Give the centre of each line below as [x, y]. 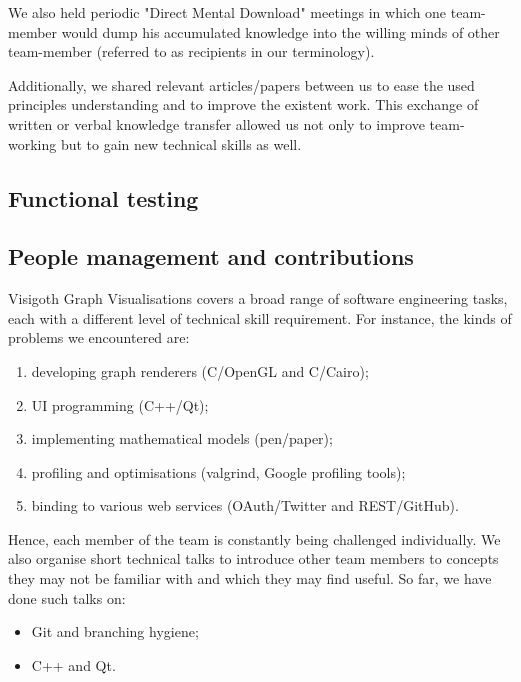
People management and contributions [211, 256]
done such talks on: [67, 597]
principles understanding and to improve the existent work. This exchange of [243, 104]
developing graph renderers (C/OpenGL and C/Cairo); [200, 370]
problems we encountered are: [99, 337]
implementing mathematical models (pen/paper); [182, 438]
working [32, 143]
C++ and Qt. [73, 664]
